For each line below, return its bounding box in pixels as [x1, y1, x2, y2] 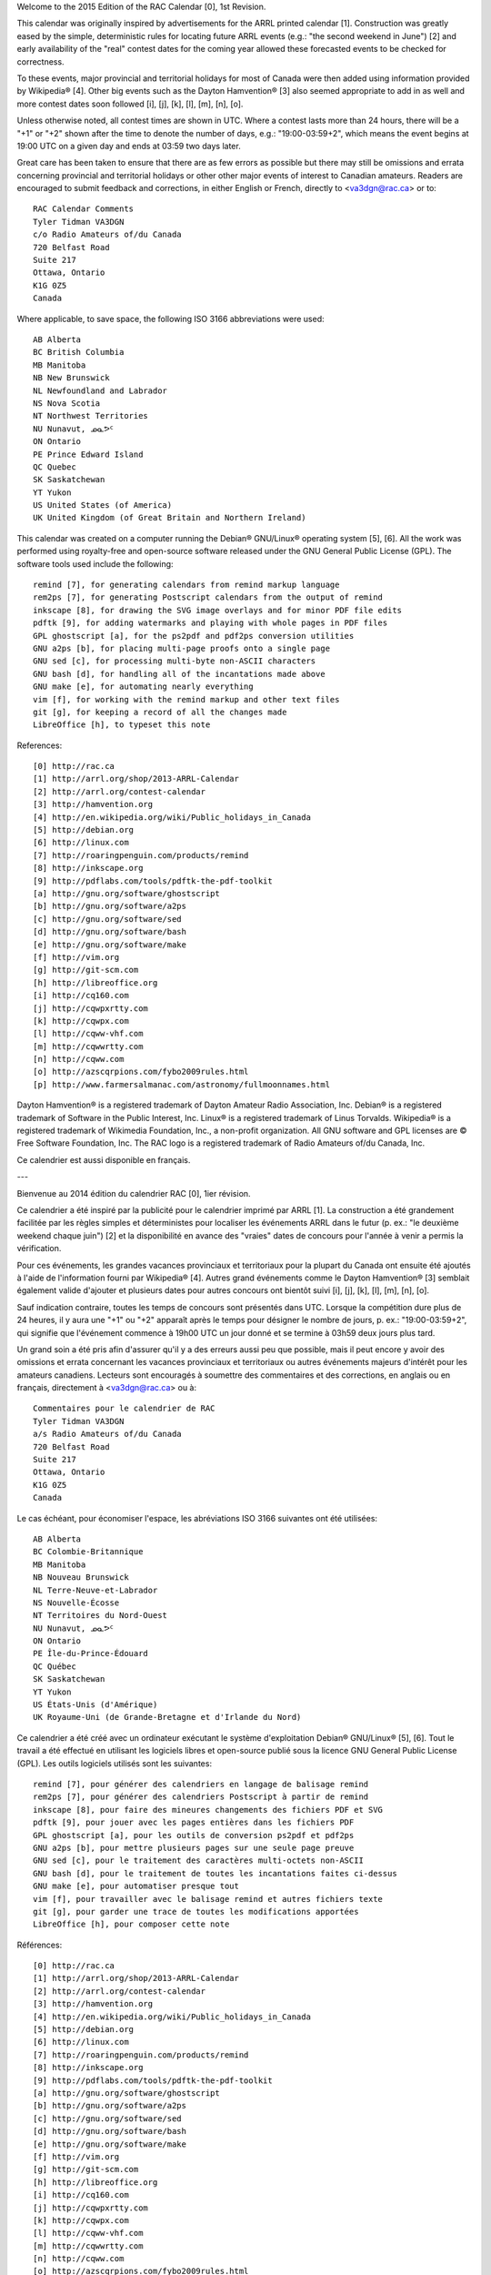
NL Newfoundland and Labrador [33, 385, 168, 396]
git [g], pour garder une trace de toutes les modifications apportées [33, 1906, 359, 1916]
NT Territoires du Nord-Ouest [33, 1611, 168, 1621]
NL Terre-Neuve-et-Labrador [33, 1584, 158, 1595]
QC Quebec [33, 461, 76, 472]
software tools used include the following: [16, 558, 174, 569]
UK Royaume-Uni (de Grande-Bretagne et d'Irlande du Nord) [33, 1712, 302, 1723]
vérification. [16, 1243, 62, 1254]
